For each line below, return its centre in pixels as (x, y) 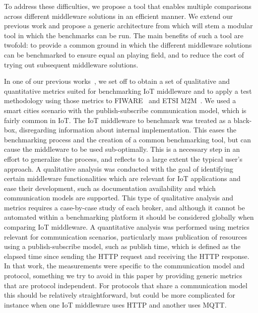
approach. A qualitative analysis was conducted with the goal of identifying (119, 168)
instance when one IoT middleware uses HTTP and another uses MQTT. (115, 304)
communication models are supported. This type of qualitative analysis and (119, 198)
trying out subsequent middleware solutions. (71, 64)
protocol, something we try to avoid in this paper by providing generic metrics (123, 276)
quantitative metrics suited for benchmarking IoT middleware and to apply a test (128, 91)
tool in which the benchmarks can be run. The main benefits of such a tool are (124, 35)
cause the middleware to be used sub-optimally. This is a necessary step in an (122, 149)
